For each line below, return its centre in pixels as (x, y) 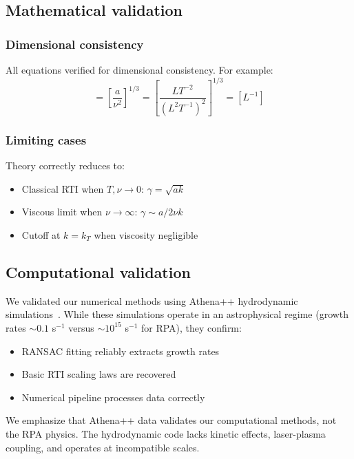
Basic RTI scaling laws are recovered (99, 374)
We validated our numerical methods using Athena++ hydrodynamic (152, 300)
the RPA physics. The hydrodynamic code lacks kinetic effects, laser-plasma (166, 433)
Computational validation (98, 271)
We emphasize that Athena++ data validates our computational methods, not (171, 420)
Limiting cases (46, 139)
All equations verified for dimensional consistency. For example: (139, 70)
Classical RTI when (63, 188)
